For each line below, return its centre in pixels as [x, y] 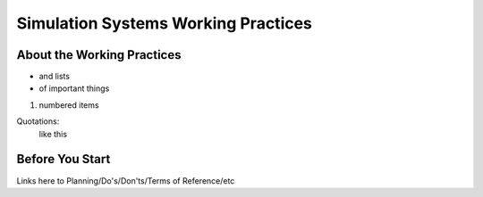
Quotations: [38, 121]
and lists [55, 77]
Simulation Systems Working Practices [165, 23]
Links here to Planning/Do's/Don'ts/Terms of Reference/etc [126, 181]
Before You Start [64, 159]
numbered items [69, 105]
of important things [74, 88]
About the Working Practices [99, 55]
